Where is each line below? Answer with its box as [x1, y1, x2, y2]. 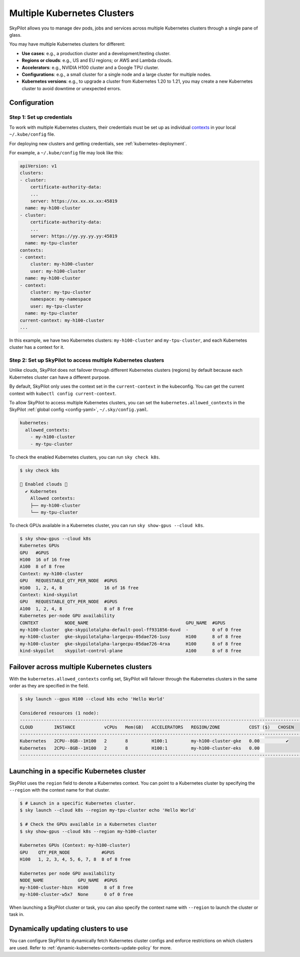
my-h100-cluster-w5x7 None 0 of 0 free [19, 892, 133, 897]
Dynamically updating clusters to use [9, 924, 128, 933]
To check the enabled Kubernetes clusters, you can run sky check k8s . [9, 454, 160, 460]
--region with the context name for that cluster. [9, 787, 110, 793]
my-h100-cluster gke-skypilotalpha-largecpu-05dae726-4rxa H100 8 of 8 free [19, 641, 241, 646]
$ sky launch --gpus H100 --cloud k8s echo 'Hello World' [19, 696, 165, 701]
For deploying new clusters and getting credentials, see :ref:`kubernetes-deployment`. [9, 140, 187, 146]
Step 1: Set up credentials [9, 114, 72, 121]
